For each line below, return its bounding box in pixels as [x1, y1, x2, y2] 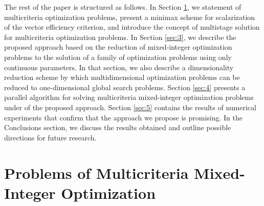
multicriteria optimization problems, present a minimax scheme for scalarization [4, 11, 255, 22]
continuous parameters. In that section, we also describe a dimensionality [4, 61, 234, 72]
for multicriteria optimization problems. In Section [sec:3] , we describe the [4, 31, 236, 42]
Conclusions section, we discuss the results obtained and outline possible [4, 122, 231, 133]
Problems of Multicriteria [4, 162, 189, 183]
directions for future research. [4, 132, 97, 142]
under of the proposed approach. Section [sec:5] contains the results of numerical [4, 101, 256, 112]
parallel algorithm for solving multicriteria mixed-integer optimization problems [4, 92, 254, 102]
